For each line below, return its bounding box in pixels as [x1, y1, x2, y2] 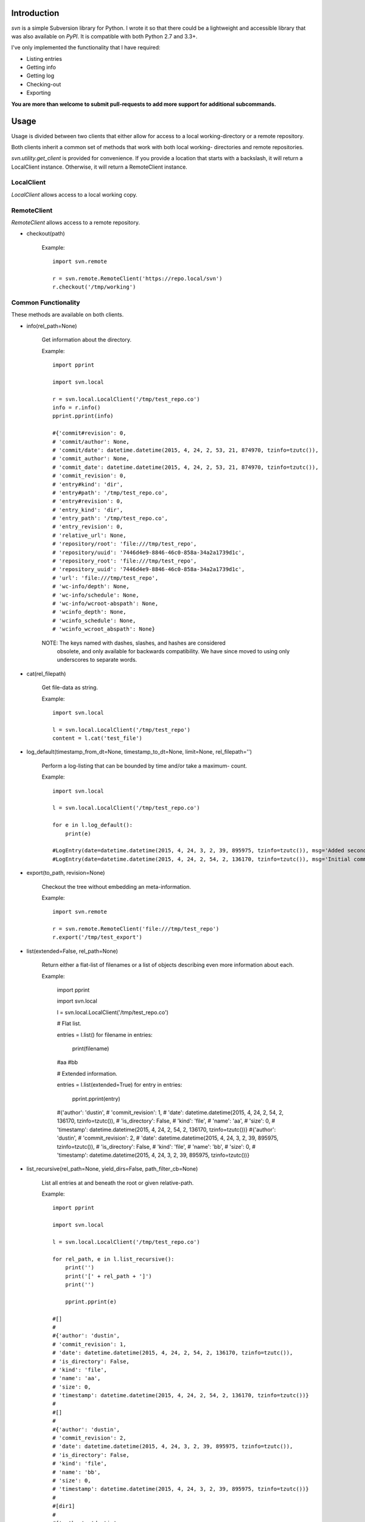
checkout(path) [26, 230, 65, 237]
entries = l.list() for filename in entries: [57, 1031, 153, 1038]
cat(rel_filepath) [26, 670, 66, 677]
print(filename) [72, 1045, 109, 1052]
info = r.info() [52, 404, 101, 411]
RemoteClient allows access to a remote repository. [11, 219, 140, 226]
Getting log [26, 72, 55, 79]
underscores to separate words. [57, 656, 137, 664]
